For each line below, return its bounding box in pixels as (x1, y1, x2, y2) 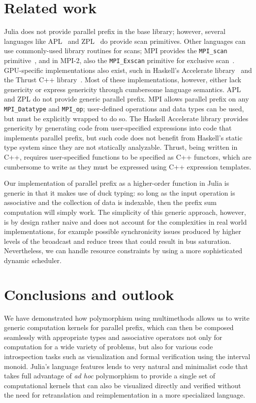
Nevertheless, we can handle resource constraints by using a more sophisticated (4, 245, 243, 256)
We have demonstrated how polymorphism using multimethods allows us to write (4, 312, 250, 323)
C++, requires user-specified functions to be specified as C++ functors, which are (4, 152, 252, 162)
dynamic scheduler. (4, 255, 62, 265)
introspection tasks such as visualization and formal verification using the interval (4, 351, 251, 362)
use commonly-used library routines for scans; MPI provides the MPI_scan (4, 45, 227, 56)
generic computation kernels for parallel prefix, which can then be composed (4, 322, 234, 333)
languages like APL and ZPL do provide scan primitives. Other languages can (4, 35, 246, 46)
